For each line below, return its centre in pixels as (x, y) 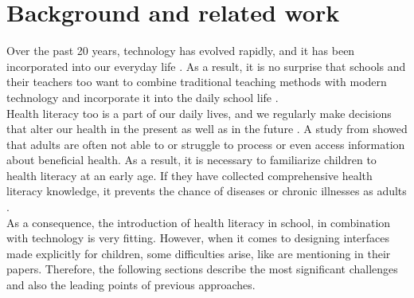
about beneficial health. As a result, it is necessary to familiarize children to (191, 160)
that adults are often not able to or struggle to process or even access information (206, 144)
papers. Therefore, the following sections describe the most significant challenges (202, 269)
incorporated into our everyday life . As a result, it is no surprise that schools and (206, 66)
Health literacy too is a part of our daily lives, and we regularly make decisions (199, 113)
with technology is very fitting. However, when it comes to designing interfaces (198, 238)
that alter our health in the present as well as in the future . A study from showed (207, 129)
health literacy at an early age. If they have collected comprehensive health (189, 175)
